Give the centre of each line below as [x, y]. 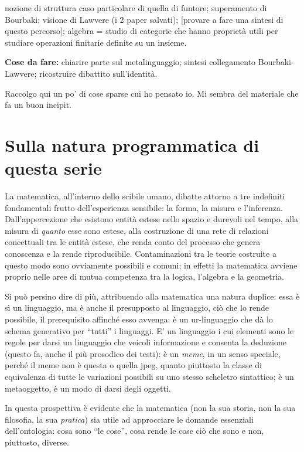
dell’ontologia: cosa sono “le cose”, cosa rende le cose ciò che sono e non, [134, 431]
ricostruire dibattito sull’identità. [98, 73]
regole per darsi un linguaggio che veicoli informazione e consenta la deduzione [146, 342]
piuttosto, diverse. [37, 442]
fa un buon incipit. [38, 105]
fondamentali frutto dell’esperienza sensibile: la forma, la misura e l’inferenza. [144, 207]
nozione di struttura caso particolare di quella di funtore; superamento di [136, 8]
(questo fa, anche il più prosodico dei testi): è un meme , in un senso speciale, [143, 353]
